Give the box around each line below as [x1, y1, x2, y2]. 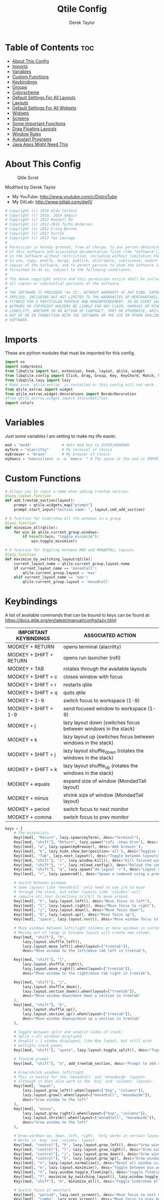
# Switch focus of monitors [14, 1188, 71, 1193]
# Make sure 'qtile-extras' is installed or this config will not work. [5, 382, 156, 387]
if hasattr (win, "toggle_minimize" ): [22, 534, 99, 539]
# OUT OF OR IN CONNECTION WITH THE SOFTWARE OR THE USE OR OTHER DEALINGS [5, 313, 163, 318]
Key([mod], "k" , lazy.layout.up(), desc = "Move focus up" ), [14, 912, 137, 917]
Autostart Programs [12, 136, 52, 142]
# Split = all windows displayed [14, 1034, 82, 1039]
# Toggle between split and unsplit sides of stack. [14, 1029, 123, 1035]
